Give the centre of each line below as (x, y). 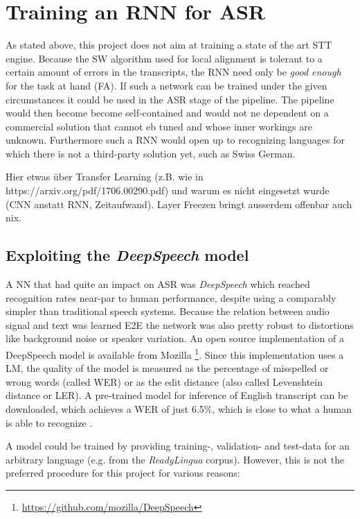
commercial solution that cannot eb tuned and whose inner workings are (159, 126)
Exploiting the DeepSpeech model (127, 255)
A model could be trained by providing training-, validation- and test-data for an (178, 446)
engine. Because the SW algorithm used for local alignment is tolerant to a (164, 58)
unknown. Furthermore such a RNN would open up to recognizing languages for (175, 140)
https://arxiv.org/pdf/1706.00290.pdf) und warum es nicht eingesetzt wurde (168, 190)
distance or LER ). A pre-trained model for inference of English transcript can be (177, 395)
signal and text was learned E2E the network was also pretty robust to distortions (180, 324)
